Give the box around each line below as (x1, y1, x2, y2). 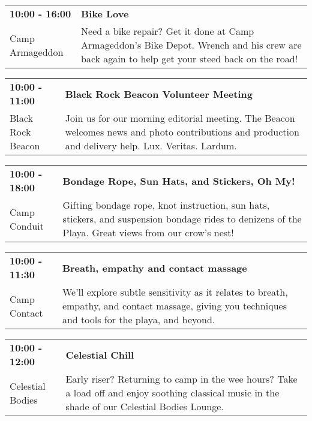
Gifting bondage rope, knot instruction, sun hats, (62, 198, 270, 212)
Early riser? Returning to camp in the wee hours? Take (65, 372, 298, 386)
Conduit (10, 218, 44, 233)
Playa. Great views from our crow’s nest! (62, 225, 234, 239)
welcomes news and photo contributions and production (65, 125, 299, 139)
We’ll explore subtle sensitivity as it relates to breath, (62, 285, 288, 299)
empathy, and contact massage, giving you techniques (62, 299, 287, 312)
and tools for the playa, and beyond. (62, 312, 215, 326)
